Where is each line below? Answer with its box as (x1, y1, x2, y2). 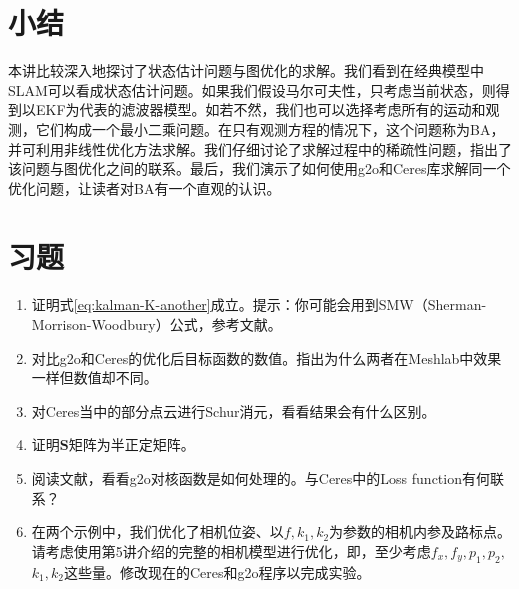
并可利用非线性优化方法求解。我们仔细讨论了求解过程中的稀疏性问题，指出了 (8, 138, 512, 159)
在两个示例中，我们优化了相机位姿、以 (31, 521, 284, 542)
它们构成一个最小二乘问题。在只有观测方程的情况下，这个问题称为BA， (35, 118, 505, 139)
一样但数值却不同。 (31, 367, 158, 388)
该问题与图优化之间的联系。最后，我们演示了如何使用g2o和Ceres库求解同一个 (8, 158, 511, 179)
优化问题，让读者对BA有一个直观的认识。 (8, 177, 281, 198)
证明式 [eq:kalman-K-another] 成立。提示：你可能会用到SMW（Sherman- (31, 294, 487, 315)
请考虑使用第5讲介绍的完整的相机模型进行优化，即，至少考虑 (31, 540, 431, 561)
